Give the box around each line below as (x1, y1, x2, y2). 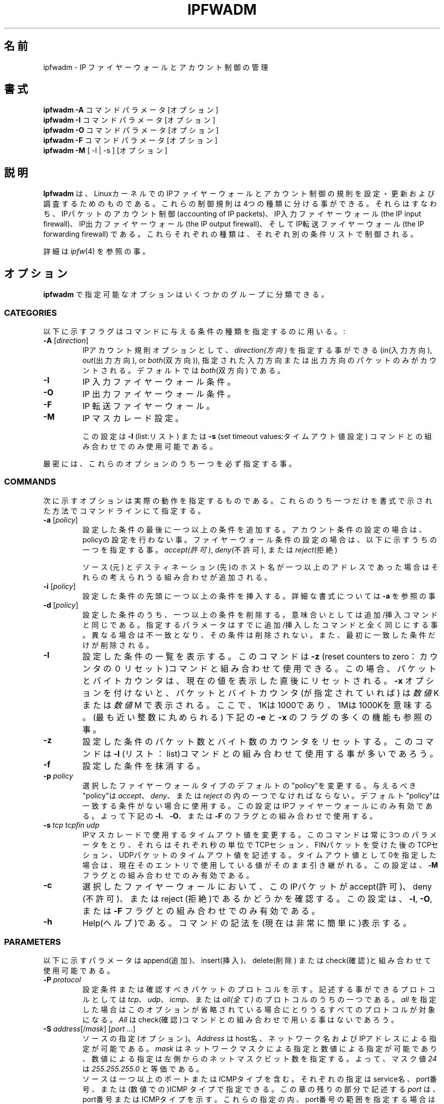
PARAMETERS (4, 937, 61, 947)
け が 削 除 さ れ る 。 (82, 640, 154, 649)
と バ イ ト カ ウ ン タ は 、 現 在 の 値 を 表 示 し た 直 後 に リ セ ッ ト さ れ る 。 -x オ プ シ (82, 675, 434, 686)
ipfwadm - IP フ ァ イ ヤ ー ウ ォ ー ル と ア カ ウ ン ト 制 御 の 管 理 (43, 62, 268, 71)
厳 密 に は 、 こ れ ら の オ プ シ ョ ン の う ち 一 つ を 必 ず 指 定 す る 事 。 (43, 459, 296, 468)
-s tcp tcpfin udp (43, 820, 100, 829)
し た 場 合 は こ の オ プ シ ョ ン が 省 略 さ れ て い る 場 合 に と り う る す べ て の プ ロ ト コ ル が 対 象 (82, 1005, 435, 1014)
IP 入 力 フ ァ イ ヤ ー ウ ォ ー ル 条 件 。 (82, 376, 236, 387)
